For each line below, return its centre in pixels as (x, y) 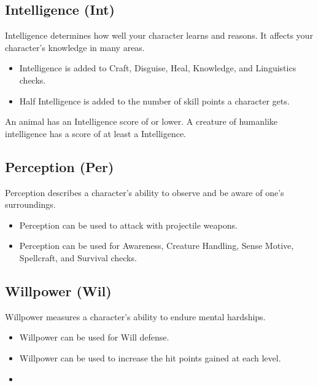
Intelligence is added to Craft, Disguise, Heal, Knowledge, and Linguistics (158, 68)
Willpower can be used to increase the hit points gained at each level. (150, 357)
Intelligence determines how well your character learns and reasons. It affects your (159, 35)
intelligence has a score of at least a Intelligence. (95, 133)
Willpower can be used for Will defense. (94, 337)
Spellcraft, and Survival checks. (78, 257)
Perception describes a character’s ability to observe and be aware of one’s (145, 192)
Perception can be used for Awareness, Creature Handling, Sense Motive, (157, 246)
